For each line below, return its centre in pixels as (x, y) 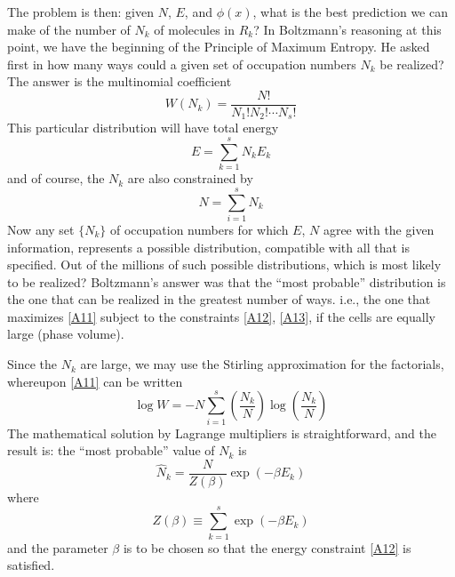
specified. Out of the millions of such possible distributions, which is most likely (224, 264)
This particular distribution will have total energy (143, 128)
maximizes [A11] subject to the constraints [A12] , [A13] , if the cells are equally (221, 316)
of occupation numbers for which (199, 229)
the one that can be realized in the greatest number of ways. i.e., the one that (219, 299)
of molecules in (195, 29)
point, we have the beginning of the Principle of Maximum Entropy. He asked (219, 47)
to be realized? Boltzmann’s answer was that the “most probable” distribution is (227, 281)
